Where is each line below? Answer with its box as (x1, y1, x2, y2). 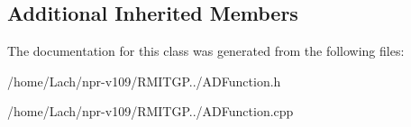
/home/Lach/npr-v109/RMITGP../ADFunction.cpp (7, 102, 294, 121)
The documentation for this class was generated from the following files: (7, 41, 405, 60)
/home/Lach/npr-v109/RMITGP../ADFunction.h (7, 71, 281, 90)
